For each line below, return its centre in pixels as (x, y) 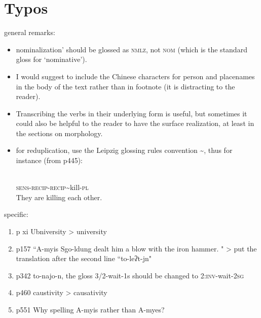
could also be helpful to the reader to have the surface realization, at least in (135, 123)
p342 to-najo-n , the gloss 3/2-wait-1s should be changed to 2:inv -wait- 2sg (130, 275)
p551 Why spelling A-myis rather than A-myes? (90, 309)
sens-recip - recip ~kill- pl (52, 187)
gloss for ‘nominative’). (51, 59)
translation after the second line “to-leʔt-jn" (84, 258)
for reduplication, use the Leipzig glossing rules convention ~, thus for (124, 150)
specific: (16, 214)
